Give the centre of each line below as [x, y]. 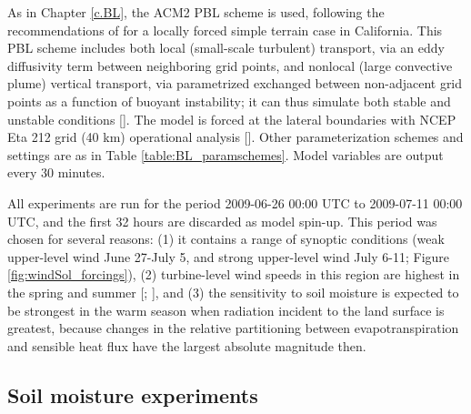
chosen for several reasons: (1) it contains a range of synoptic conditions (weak [226, 239]
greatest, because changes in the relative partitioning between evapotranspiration [233, 328]
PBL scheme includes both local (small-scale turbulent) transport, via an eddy [226, 48]
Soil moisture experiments [133, 394]
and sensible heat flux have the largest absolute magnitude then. [187, 345]
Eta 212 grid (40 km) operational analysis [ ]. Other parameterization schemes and [235, 137]
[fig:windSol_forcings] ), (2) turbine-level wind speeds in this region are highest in [234, 274]
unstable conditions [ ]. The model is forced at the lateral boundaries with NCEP [232, 119]
